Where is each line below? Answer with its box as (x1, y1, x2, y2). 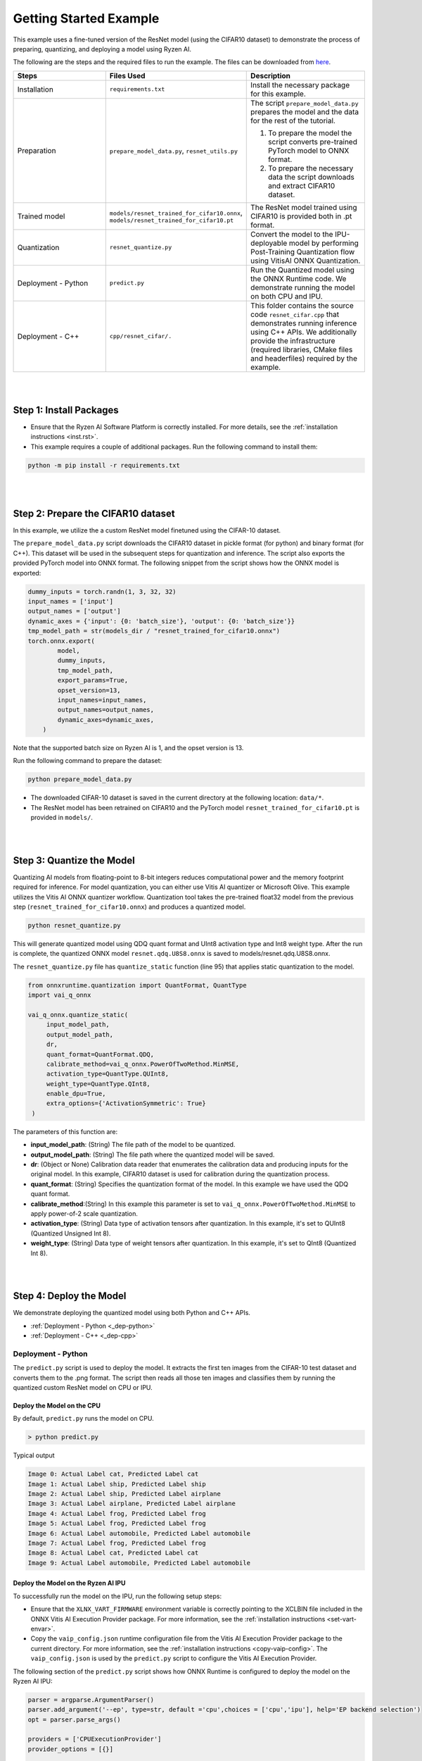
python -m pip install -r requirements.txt (27, 461, 181, 469)
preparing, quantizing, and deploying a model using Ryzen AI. (13, 44, 191, 53)
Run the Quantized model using (250, 265, 354, 275)
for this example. (250, 89, 306, 99)
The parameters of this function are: (13, 1127, 118, 1135)
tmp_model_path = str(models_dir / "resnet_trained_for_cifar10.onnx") (27, 627, 281, 635)
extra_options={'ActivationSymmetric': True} (46, 1100, 207, 1107)
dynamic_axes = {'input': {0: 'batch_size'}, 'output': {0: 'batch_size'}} (27, 617, 295, 625)
